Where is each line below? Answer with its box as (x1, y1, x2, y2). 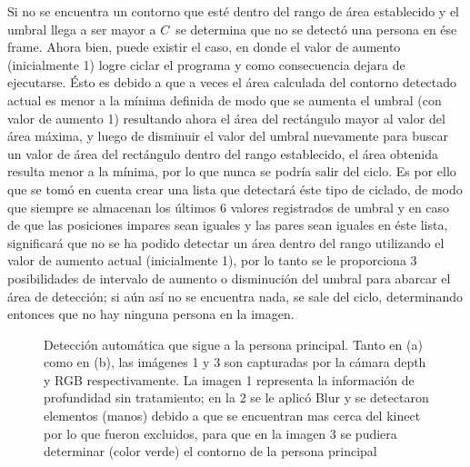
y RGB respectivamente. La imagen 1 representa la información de (44, 370, 415, 389)
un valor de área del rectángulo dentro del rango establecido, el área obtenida (7, 144, 438, 163)
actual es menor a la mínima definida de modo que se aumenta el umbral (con (7, 90, 442, 109)
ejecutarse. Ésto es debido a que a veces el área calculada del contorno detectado (7, 73, 457, 92)
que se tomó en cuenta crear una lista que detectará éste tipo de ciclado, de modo (7, 179, 463, 198)
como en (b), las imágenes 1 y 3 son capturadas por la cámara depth (44, 353, 426, 372)
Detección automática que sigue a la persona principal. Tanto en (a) (44, 334, 423, 353)
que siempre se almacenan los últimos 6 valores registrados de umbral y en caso (7, 197, 450, 216)
